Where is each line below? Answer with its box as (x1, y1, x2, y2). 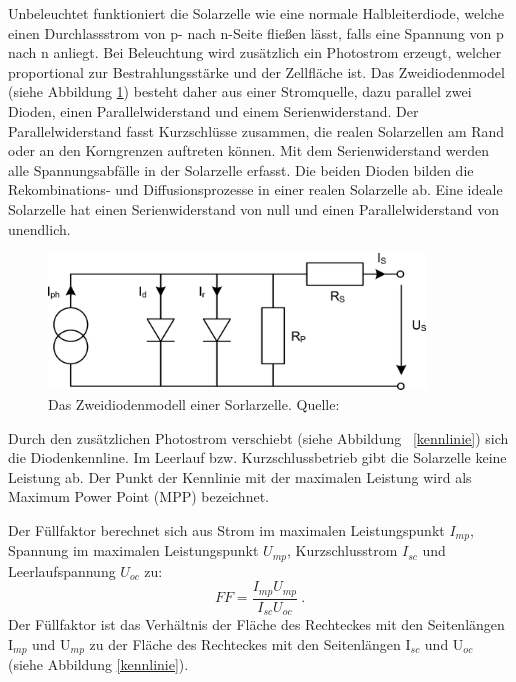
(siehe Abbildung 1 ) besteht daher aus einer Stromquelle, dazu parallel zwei (8, 81, 472, 102)
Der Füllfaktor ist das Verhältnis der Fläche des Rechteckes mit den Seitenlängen (8, 614, 505, 635)
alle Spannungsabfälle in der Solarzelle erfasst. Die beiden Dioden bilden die (8, 159, 474, 180)
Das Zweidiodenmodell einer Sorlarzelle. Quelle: (48, 394, 340, 415)
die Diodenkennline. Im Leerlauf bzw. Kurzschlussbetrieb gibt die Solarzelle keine (8, 447, 507, 468)
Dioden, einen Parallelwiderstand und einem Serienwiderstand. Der (8, 100, 419, 121)
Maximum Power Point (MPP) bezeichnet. (8, 486, 269, 507)
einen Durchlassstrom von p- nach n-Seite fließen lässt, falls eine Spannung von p (8, 22, 504, 43)
